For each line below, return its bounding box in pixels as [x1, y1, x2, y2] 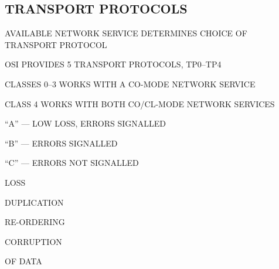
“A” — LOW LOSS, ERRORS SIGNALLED [5, 117, 166, 130]
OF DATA [5, 255, 42, 267]
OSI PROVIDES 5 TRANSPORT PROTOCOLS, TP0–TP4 [5, 58, 222, 70]
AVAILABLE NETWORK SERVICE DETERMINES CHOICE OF [5, 27, 247, 39]
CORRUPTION [5, 235, 62, 247]
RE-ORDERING [5, 216, 65, 228]
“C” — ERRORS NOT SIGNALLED [5, 156, 139, 169]
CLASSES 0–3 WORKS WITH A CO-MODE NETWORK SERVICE [5, 77, 256, 90]
